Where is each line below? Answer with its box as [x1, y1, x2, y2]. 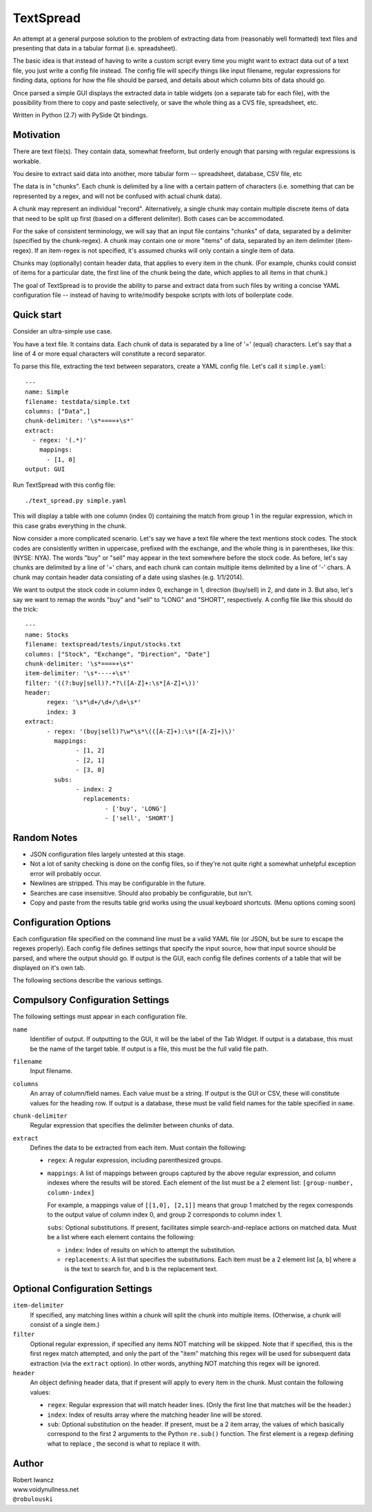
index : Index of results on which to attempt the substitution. [64, 1246, 236, 1254]
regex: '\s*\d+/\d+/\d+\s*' [46, 698, 141, 706]
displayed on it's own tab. [12, 964, 86, 972]
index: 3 [46, 708, 76, 716]
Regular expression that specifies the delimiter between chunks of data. [30, 1121, 234, 1130]
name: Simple [25, 388, 69, 396]
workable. [12, 157, 41, 165]
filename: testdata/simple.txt [25, 398, 131, 405]
